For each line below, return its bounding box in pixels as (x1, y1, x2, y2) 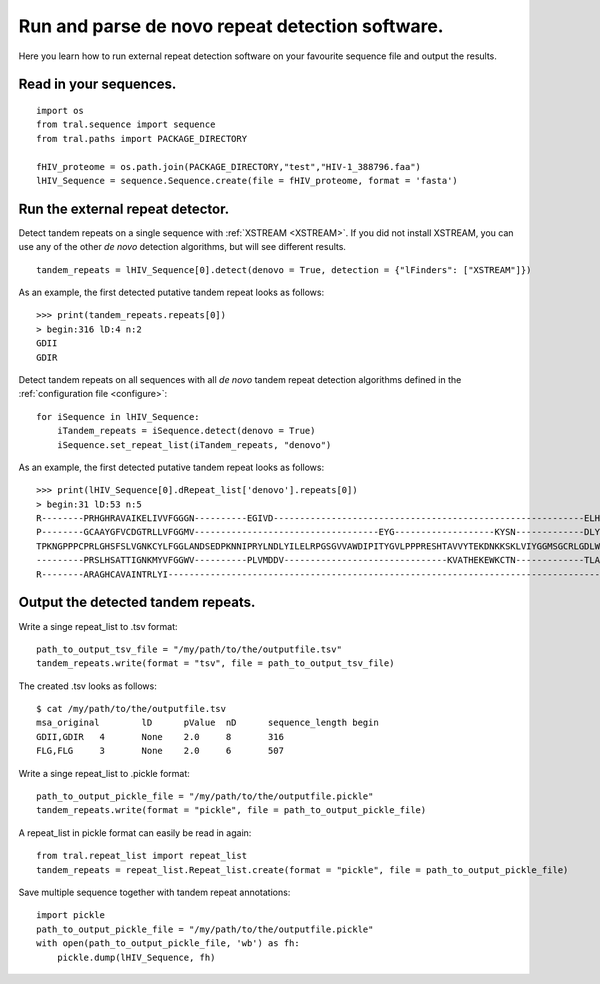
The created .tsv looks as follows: (18, 680, 157, 692)
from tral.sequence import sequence (36, 119, 216, 130)
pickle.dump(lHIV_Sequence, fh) (56, 951, 216, 963)
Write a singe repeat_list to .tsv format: (18, 620, 179, 632)
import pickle (36, 910, 105, 921)
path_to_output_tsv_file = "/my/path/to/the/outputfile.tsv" (36, 643, 342, 655)
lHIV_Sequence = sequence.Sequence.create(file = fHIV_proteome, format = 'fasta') (36, 175, 459, 186)
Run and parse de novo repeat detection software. (18, 15, 444, 37)
